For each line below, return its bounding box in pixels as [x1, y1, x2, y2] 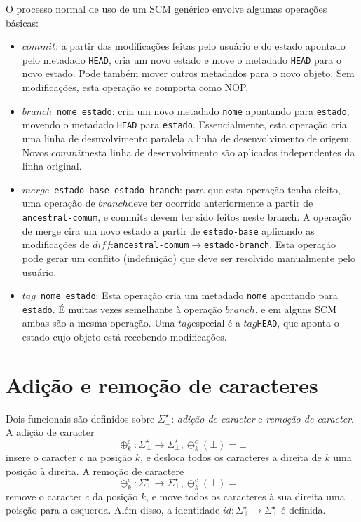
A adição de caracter [6, 425, 95, 439]
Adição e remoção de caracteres [6, 370, 318, 399]
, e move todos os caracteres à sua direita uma [146, 488, 345, 503]
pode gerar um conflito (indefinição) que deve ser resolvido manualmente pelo [22, 250, 355, 265]
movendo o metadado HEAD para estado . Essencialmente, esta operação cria [22, 117, 347, 132]
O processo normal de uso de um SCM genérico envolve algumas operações [6, 1, 327, 15]
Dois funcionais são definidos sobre [6, 411, 155, 425]
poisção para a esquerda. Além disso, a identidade [6, 502, 220, 517]
